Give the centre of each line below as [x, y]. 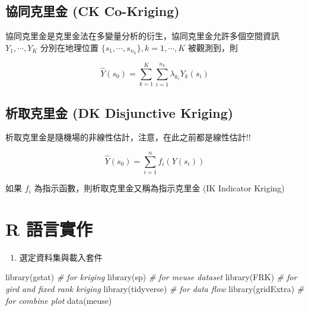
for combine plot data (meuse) [59, 300]
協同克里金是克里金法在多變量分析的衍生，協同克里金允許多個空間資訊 [142, 36]
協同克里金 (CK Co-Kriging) [93, 11]
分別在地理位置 [70, 47]
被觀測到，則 [213, 47]
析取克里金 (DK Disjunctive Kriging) [120, 112]
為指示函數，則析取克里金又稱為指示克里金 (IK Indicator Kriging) [159, 188]
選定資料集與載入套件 [61, 257]
